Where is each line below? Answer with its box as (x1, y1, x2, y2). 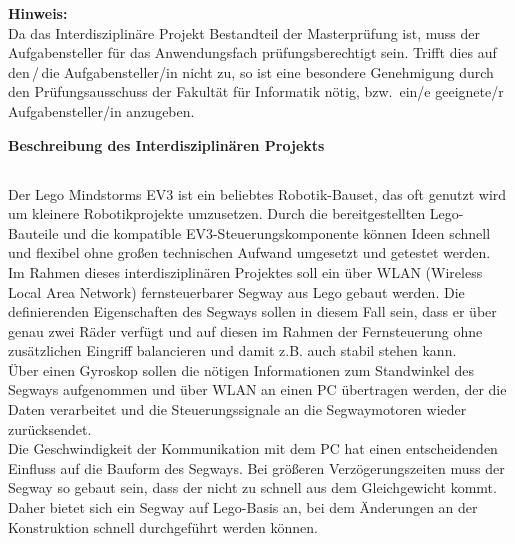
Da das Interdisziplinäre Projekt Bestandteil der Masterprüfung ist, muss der (8, 22, 480, 43)
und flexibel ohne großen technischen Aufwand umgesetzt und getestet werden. (8, 242, 491, 263)
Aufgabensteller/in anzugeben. (8, 100, 195, 121)
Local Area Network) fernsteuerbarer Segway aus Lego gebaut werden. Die (8, 281, 465, 302)
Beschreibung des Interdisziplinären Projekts (8, 134, 325, 155)
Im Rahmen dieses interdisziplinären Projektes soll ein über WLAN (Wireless (8, 261, 483, 282)
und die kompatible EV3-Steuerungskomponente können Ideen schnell (63, 222, 491, 243)
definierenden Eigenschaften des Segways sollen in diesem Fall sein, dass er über (8, 301, 497, 322)
